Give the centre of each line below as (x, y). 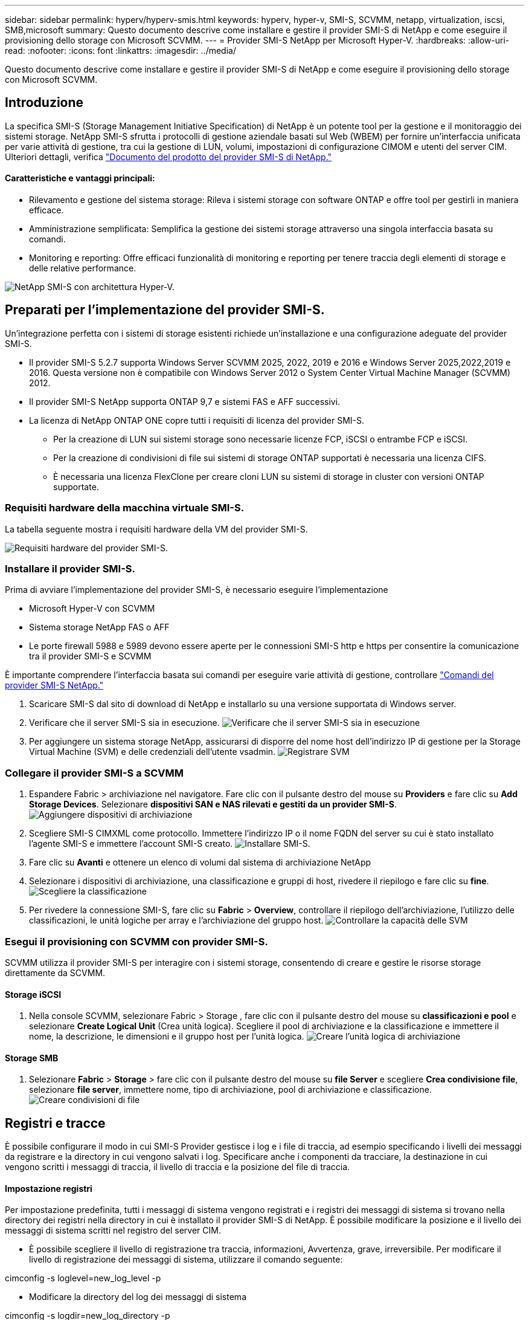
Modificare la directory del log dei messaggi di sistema (138, 1297)
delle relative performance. (83, 268)
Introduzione (44, 103)
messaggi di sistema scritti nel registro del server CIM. (113, 1231)
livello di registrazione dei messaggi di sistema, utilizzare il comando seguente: (186, 1260)
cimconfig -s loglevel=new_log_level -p (83, 1278)
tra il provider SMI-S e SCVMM (90, 656)
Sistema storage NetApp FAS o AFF (99, 627)
